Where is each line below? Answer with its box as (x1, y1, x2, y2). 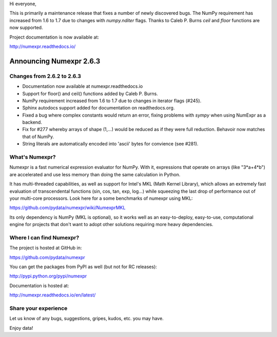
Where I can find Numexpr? (9, 234, 80, 241)
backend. (22, 119, 42, 125)
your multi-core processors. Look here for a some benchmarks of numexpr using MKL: (9, 195, 193, 201)
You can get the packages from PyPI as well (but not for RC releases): (9, 264, 157, 270)
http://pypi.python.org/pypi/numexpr (9, 273, 87, 279)
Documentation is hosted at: (9, 283, 69, 289)
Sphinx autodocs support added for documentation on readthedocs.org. (22, 105, 175, 111)
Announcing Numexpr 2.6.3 (9, 57, 101, 65)
